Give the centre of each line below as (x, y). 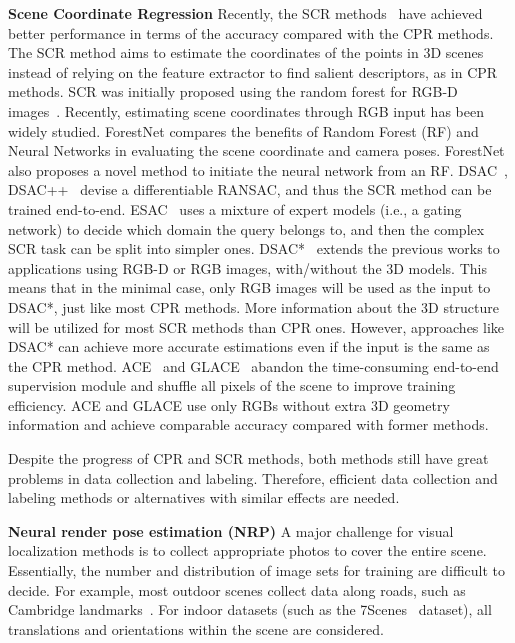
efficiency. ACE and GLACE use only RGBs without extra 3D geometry (229, 404)
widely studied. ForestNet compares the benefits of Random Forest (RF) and (243, 130)
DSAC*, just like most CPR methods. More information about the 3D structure (253, 306)
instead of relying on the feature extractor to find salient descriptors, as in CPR (253, 71)
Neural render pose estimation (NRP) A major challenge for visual (231, 530)
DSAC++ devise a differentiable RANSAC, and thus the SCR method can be (250, 189)
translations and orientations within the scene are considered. (196, 628)
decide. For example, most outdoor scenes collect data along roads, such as (237, 589)
